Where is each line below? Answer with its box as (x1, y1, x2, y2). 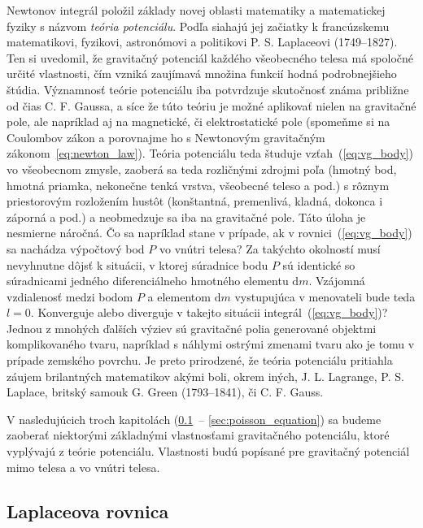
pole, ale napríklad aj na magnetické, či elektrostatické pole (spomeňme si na (7, 113, 390, 130)
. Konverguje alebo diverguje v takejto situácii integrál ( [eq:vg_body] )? (30, 304, 388, 321)
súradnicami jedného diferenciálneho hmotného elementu (7, 272, 289, 289)
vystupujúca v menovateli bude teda (234, 288, 416, 305)
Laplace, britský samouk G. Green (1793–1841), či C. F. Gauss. (7, 383, 324, 400)
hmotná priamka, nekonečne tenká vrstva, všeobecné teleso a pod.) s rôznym (7, 176, 390, 193)
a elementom (147, 288, 211, 305)
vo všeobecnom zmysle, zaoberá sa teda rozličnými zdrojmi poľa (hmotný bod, (7, 160, 397, 177)
